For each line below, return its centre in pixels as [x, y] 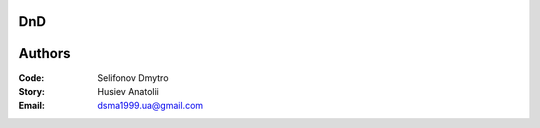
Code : [31, 77]
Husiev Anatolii [128, 91]
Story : [31, 91]
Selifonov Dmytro [133, 77]
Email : [31, 106]
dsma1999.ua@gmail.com [150, 106]
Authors [44, 53]
